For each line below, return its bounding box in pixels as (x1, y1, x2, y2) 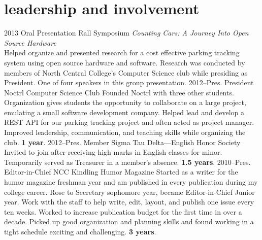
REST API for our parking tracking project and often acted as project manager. (4, 117, 254, 127)
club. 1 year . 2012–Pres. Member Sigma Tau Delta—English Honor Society (4, 136, 241, 147)
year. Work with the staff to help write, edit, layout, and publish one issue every (4, 196, 254, 207)
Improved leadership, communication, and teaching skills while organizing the (4, 127, 246, 138)
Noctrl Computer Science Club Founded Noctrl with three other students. (4, 87, 234, 97)
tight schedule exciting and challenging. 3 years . (4, 226, 156, 236)
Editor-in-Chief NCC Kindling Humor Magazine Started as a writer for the (4, 166, 238, 177)
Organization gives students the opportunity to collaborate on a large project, (4, 97, 246, 108)
